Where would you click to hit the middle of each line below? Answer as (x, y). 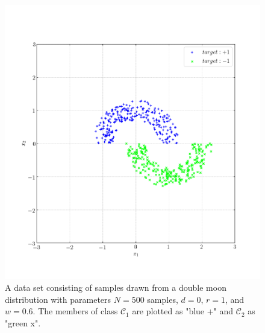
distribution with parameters (58, 299)
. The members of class (75, 311)
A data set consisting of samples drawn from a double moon (116, 287)
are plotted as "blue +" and (183, 311)
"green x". (23, 323)
